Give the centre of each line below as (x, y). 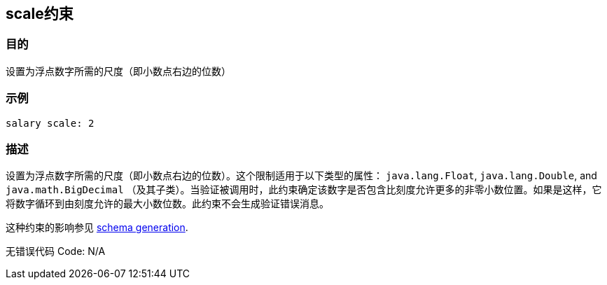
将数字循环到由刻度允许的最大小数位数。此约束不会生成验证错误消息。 (167, 204)
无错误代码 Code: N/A (56, 251)
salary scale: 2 (50, 123)
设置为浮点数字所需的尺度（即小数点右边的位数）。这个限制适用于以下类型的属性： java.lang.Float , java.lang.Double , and (301, 176)
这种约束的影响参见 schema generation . (97, 228)
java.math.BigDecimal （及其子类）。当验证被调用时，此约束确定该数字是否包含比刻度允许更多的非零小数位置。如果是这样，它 (304, 190)
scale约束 (40, 14)
